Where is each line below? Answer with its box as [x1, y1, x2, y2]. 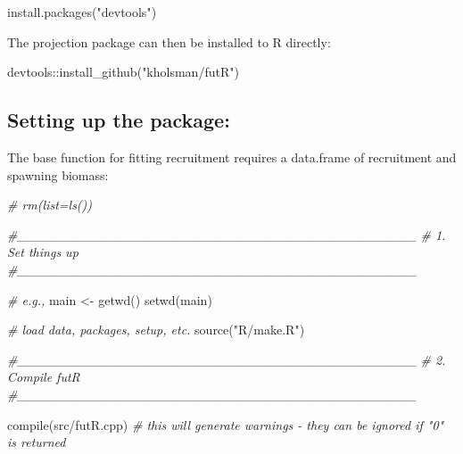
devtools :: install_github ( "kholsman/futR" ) [7, 62, 239, 81]
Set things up [7, 243, 79, 261]
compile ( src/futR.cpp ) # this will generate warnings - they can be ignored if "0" [7, 415, 444, 433]
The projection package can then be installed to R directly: [7, 32, 331, 51]
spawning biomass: [7, 165, 109, 184]
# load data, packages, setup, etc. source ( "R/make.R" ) [7, 320, 305, 339]
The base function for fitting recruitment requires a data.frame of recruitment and [7, 147, 457, 166]
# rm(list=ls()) [7, 195, 93, 214]
